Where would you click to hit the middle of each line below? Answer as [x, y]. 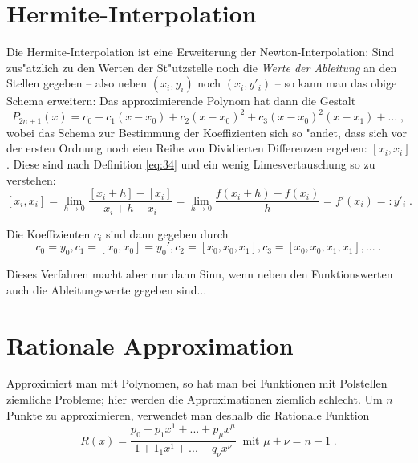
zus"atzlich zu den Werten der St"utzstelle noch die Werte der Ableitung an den [202, 67]
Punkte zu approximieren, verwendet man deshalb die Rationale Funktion [188, 414]
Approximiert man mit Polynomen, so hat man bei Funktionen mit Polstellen [197, 383]
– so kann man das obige [336, 83]
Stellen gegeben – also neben [77, 83]
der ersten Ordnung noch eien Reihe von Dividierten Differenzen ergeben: [187, 148]
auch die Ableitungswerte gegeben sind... [107, 289]
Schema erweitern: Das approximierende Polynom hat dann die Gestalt [181, 101]
